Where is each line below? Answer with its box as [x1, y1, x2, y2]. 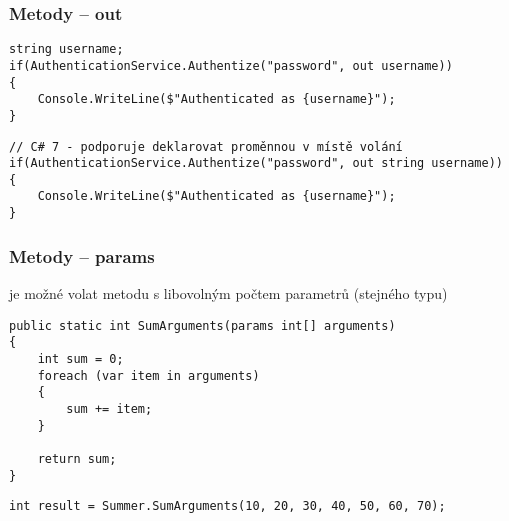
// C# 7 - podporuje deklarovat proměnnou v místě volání [9, 139, 403, 154]
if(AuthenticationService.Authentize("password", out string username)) [9, 156, 503, 171]
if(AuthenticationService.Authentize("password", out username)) [9, 58, 453, 73]
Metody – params [9, 243, 155, 268]
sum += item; [66, 401, 153, 416]
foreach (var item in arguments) [37, 368, 260, 383]
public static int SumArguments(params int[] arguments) [9, 318, 396, 333]
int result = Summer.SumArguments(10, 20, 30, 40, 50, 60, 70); [9, 499, 446, 514]
